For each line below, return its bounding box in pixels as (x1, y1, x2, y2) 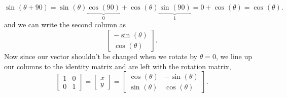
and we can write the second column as (4, 19, 126, 30)
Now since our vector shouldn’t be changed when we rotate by (4, 51, 197, 62)
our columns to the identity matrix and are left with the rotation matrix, (4, 61, 231, 71)
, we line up (216, 51, 253, 62)
